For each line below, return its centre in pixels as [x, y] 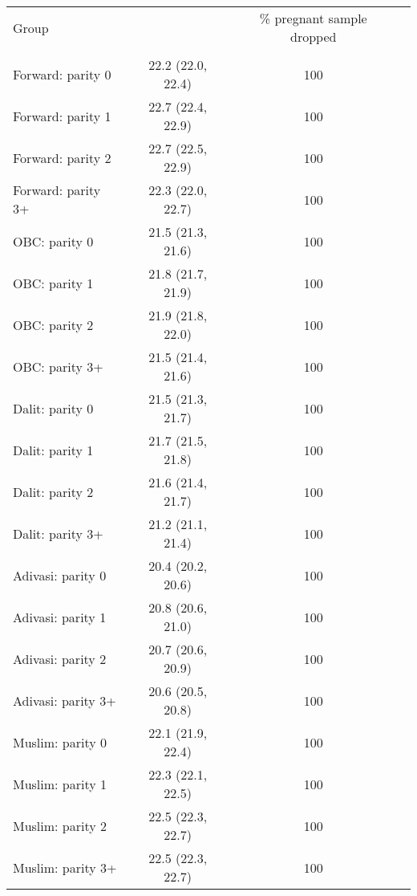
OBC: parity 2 [53, 324]
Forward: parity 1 [62, 116]
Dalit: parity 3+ [58, 533]
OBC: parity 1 [53, 283]
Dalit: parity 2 [53, 491]
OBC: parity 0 [53, 241]
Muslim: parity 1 [60, 784]
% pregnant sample [313, 18]
